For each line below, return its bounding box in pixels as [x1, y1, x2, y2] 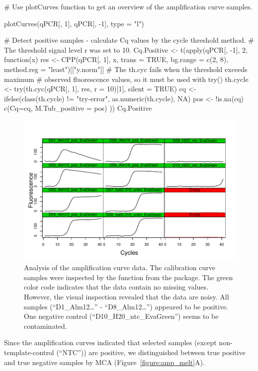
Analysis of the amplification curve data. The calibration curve [24, 262, 215, 273]
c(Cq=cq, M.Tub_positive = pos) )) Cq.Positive [4, 103, 152, 113]
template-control [4, 347, 54, 357]
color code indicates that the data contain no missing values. [24, 282, 208, 292]
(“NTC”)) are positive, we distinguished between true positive [56, 347, 246, 357]
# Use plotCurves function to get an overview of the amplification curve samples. [4, 1, 253, 11]
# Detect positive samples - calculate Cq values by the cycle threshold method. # [4, 35, 254, 45]
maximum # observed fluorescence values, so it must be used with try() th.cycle [4, 74, 249, 84]
